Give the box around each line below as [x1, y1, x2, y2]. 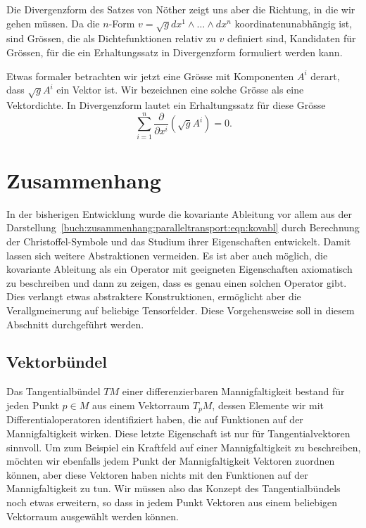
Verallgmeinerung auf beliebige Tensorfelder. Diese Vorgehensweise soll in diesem [6, 302, 355, 317]
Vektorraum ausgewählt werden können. [6, 508, 179, 523]
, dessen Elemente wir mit [212, 397, 324, 412]
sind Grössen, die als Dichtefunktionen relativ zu [6, 31, 216, 46]
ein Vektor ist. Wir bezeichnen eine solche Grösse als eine [56, 82, 304, 97]
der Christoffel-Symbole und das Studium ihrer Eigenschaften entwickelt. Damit [6, 233, 351, 248]
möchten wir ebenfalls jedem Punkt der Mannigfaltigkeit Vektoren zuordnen [6, 453, 335, 468]
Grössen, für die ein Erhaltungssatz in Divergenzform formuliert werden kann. [6, 44, 343, 59]
